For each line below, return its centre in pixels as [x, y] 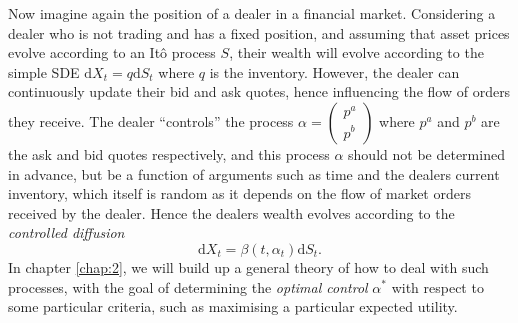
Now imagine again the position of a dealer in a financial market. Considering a [252, 13]
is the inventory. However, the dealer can [334, 71]
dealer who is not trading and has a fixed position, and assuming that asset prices [259, 32]
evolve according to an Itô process [112, 52]
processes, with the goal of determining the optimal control [188, 286]
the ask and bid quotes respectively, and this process [169, 153]
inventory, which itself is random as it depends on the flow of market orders [239, 193]
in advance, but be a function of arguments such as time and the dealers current [254, 173]
